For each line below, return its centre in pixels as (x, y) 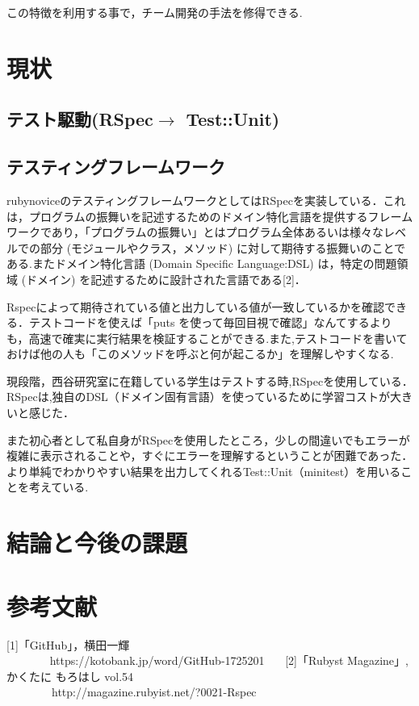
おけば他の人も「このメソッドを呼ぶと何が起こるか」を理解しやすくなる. (200, 354)
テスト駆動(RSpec (80, 119)
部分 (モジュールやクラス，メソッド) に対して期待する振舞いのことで (223, 247)
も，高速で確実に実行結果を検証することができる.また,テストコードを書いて (207, 338)
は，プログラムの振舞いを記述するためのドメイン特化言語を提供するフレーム (210, 216)
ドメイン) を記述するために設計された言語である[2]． (166, 279)
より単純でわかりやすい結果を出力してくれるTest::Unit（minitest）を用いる (204, 471)
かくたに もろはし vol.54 (70, 676)
